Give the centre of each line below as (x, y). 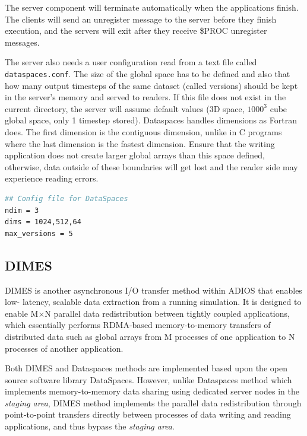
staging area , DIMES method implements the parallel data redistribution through (153, 402)
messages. (22, 42)
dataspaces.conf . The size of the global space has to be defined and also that (148, 73)
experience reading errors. (52, 178)
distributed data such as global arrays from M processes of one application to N (150, 336)
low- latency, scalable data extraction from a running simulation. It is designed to (153, 302)
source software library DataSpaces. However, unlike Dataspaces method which (148, 379)
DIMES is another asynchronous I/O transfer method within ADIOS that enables (153, 290)
